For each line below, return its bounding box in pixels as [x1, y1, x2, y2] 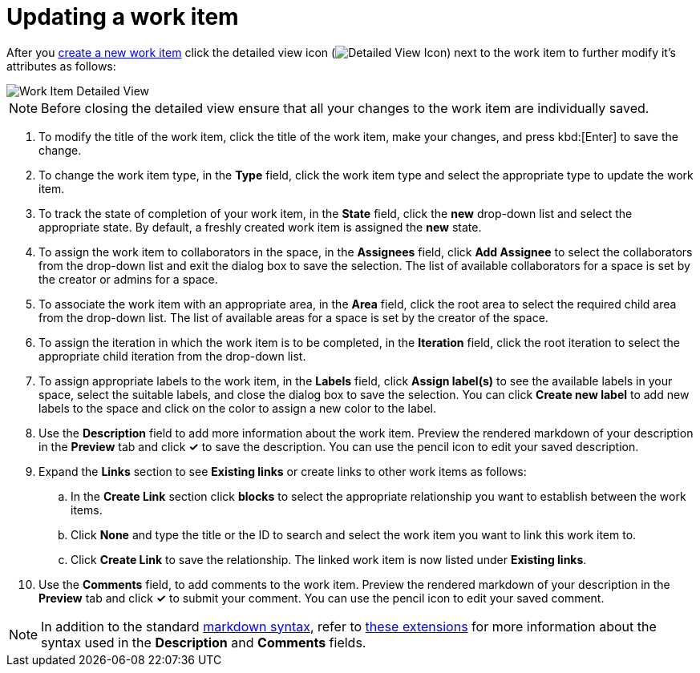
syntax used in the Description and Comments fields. [41, 634, 366, 651]
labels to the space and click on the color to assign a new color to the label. [38, 401, 436, 415]
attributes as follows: [6, 58, 116, 73]
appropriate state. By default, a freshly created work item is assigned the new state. [38, 220, 482, 234]
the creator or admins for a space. [38, 272, 218, 286]
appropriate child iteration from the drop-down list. [38, 349, 306, 363]
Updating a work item [6, 3, 239, 30]
